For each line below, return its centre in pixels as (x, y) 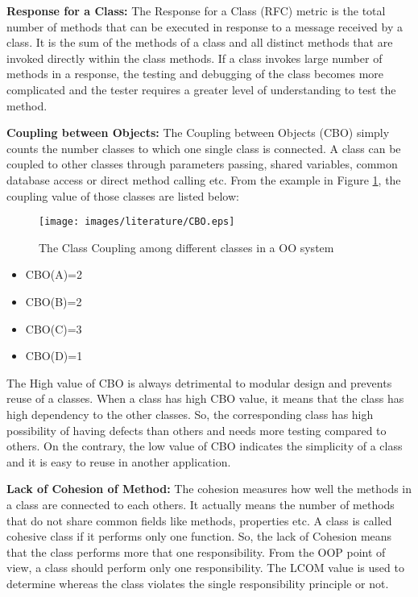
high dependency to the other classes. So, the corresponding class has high (190, 414)
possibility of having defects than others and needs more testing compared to (197, 430)
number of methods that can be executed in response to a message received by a (205, 26)
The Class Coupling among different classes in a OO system (186, 247)
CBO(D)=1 (54, 356)
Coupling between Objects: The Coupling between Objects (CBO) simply (198, 133)
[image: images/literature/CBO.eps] (137, 222)
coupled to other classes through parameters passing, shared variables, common (202, 164)
